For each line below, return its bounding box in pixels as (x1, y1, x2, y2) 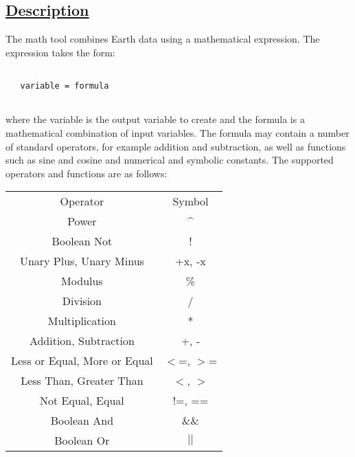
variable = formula (20, 81, 109, 91)
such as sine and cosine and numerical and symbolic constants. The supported (5, 153, 334, 167)
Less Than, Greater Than (21, 372, 144, 389)
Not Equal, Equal (40, 392, 124, 409)
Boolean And (50, 412, 114, 429)
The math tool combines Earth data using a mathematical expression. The (5, 32, 320, 46)
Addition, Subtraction (29, 333, 135, 349)
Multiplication (47, 313, 116, 329)
